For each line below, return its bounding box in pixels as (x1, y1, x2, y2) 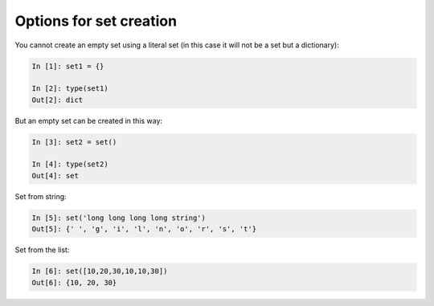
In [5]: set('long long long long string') (31, 213, 207, 222)
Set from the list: (14, 245, 70, 255)
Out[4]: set (31, 171, 80, 180)
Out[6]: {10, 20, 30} (31, 278, 117, 287)
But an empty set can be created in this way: (14, 116, 163, 125)
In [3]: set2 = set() (31, 137, 117, 146)
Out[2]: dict (31, 95, 84, 104)
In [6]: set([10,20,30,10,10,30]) (31, 267, 168, 276)
